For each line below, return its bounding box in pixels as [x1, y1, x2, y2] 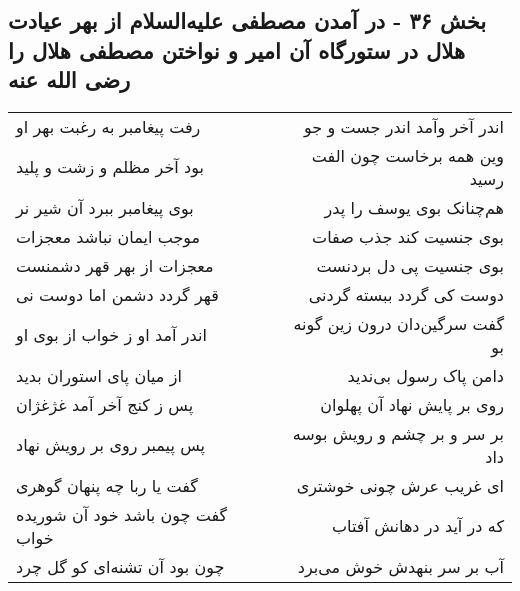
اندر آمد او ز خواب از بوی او [16, 323, 207, 347]
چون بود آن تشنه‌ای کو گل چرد [16, 554, 225, 578]
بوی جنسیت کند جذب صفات [312, 224, 504, 248]
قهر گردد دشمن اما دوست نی [16, 282, 219, 306]
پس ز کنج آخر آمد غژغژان [16, 392, 194, 416]
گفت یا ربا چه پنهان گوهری [16, 473, 198, 497]
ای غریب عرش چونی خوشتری [296, 473, 504, 497]
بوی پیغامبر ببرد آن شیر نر [16, 195, 194, 219]
